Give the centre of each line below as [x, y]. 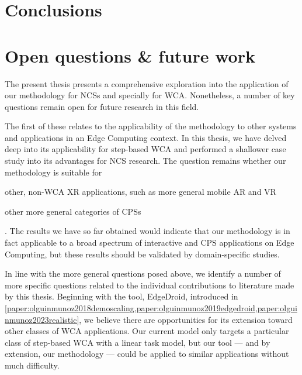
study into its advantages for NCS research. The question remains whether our [145, 161]
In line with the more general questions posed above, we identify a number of [143, 273]
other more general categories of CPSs [73, 211]
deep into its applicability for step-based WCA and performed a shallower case [145, 149]
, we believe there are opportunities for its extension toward [186, 319]
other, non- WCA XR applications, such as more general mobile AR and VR [140, 192]
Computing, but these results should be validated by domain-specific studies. [142, 254]
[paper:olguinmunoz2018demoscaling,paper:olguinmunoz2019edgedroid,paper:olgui [151, 308]
